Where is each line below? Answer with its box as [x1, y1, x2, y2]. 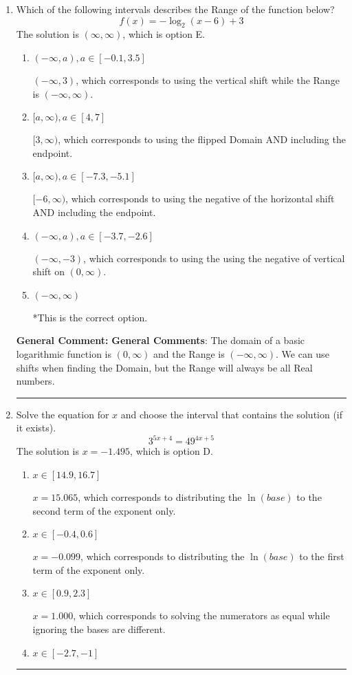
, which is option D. [130, 444, 213, 458]
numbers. [16, 374, 55, 388]
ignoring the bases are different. [32, 621, 166, 636]
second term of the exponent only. [32, 503, 176, 517]
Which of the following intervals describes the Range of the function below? [16, 2, 335, 16]
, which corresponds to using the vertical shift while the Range [76, 72, 340, 87]
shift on [32, 264, 65, 279]
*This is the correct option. [32, 310, 148, 324]
